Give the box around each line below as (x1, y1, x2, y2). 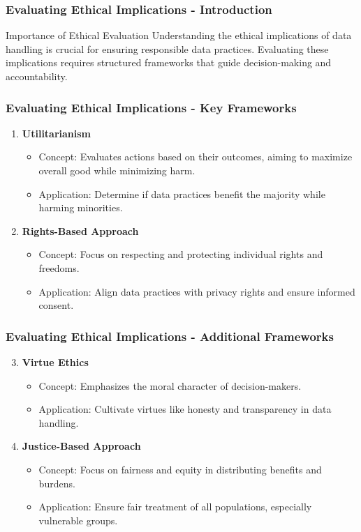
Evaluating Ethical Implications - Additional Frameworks (6, 327, 334, 344)
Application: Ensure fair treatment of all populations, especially (38, 499, 312, 514)
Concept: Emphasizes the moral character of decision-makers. (38, 378, 302, 393)
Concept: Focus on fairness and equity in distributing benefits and (38, 462, 322, 476)
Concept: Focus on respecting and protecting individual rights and (38, 247, 323, 261)
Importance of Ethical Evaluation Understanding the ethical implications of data (6, 28, 352, 43)
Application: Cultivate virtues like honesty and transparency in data (38, 402, 332, 416)
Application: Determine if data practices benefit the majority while (38, 186, 325, 201)
